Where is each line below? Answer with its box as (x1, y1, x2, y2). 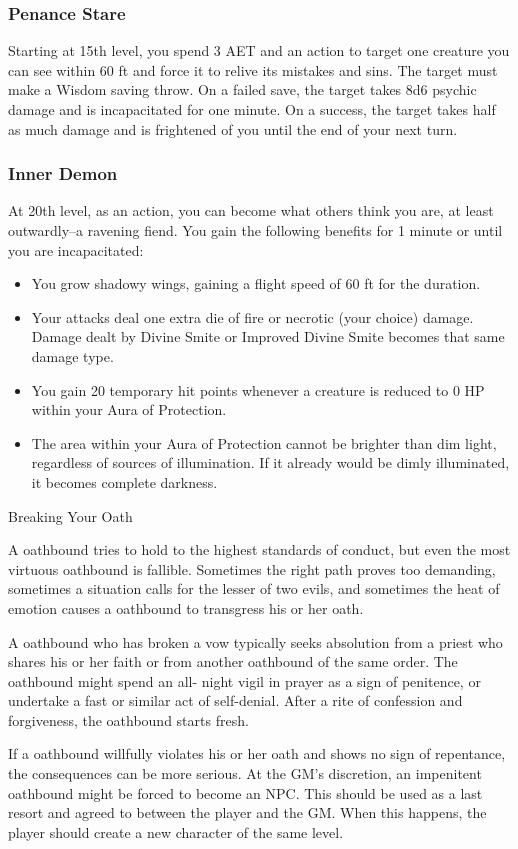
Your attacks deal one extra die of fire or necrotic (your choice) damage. (31, 306, 474, 327)
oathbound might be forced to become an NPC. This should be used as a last (8, 782, 483, 803)
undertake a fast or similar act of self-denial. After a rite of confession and (8, 690, 463, 711)
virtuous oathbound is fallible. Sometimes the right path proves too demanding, (8, 558, 496, 579)
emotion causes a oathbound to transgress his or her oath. (8, 597, 364, 618)
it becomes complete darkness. (31, 471, 218, 492)
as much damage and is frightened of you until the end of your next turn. (8, 118, 458, 139)
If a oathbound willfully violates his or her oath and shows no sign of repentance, (8, 743, 506, 764)
